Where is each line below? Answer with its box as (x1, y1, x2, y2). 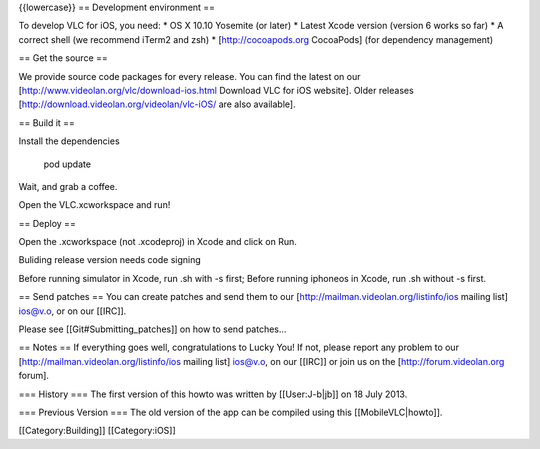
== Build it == (18, 116, 75, 129)
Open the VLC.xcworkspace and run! (18, 199, 171, 211)
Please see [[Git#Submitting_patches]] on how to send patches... (18, 323, 287, 335)
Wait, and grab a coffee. (18, 180, 118, 192)
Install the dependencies (18, 135, 120, 147)
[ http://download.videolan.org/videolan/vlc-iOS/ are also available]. (18, 98, 296, 110)
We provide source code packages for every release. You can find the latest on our (18, 70, 361, 82)
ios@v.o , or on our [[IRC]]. (18, 305, 127, 317)
